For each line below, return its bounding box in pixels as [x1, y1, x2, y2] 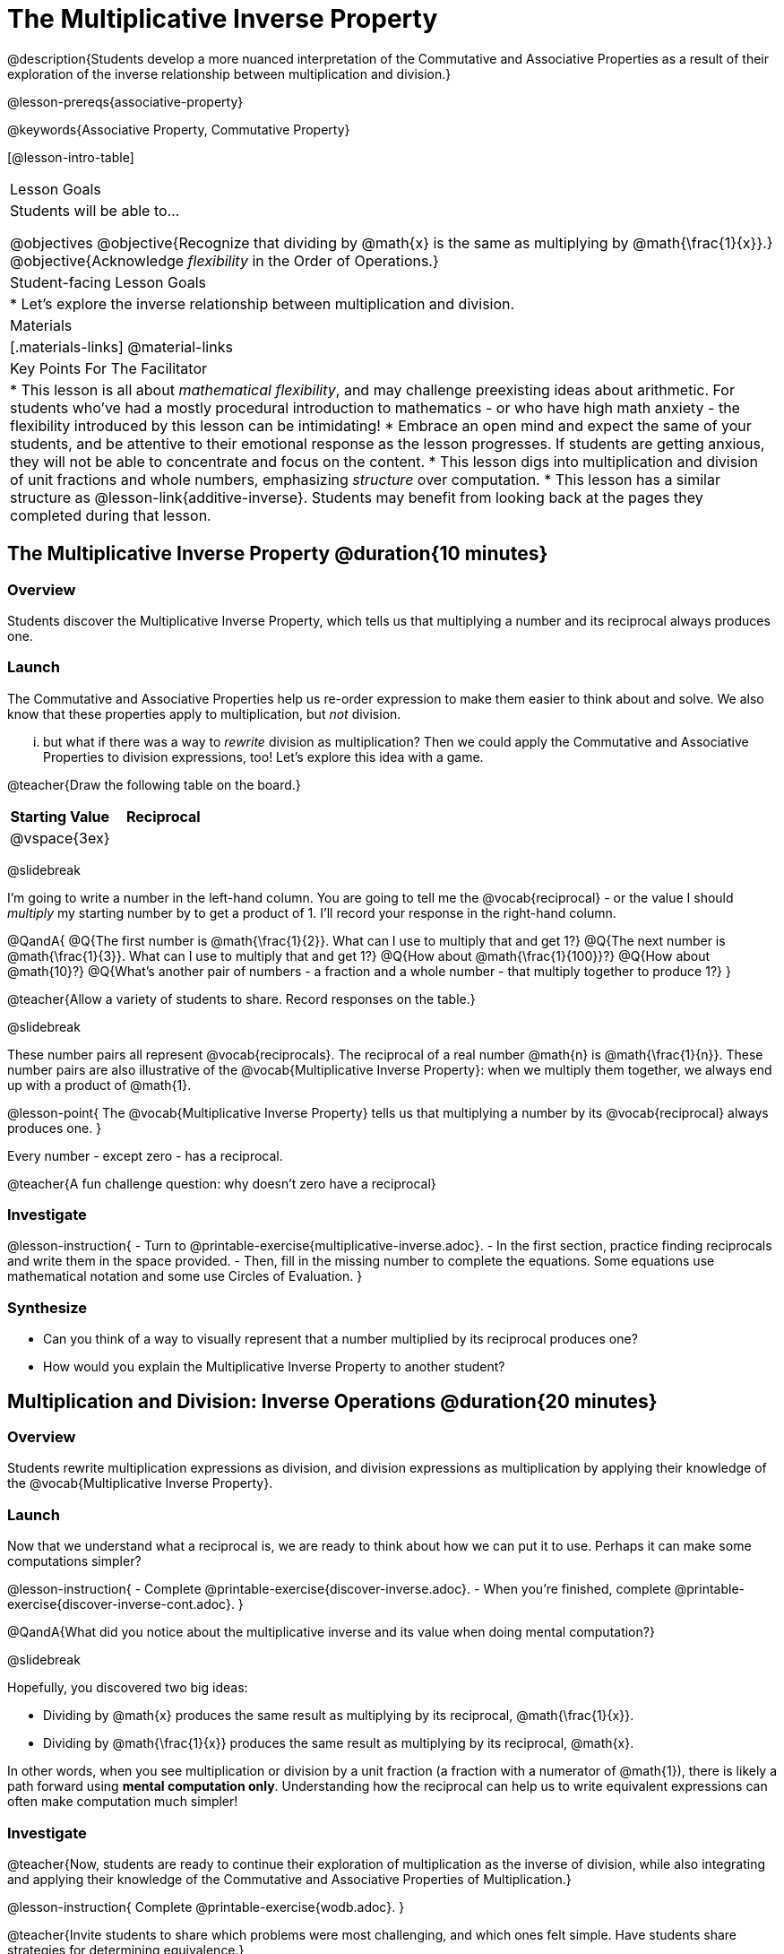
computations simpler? [7, 1553, 142, 1569]
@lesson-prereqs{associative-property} [7, 93, 244, 109]
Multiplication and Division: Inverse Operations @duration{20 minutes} [7, 1389, 658, 1413]
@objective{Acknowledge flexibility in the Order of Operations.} [10, 251, 439, 270]
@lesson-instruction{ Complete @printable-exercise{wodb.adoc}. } [7, 1898, 405, 1915]
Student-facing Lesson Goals [10, 272, 207, 291]
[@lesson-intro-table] [7, 149, 134, 165]
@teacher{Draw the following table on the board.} [7, 776, 301, 792]
